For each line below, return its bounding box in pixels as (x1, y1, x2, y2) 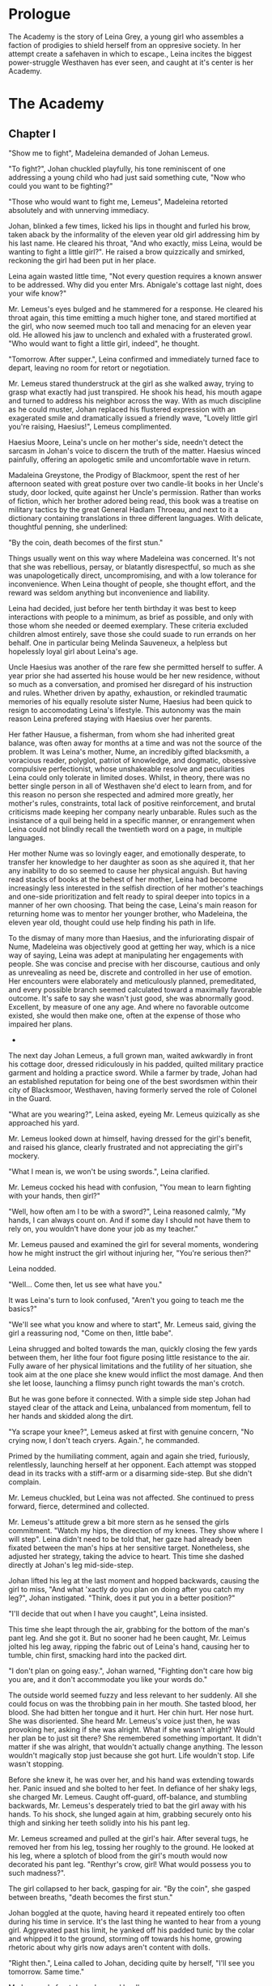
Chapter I (8, 126, 57, 140)
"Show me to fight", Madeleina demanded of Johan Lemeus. (8, 147, 210, 158)
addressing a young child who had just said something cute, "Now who (8, 172, 245, 182)
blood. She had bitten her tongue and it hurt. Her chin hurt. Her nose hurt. (8, 1707, 254, 1717)
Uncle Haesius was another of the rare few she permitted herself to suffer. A (8, 662, 263, 672)
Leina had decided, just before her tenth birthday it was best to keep (8, 603, 237, 613)
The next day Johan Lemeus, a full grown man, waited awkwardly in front (8, 1050, 253, 1060)
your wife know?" (8, 288, 67, 298)
